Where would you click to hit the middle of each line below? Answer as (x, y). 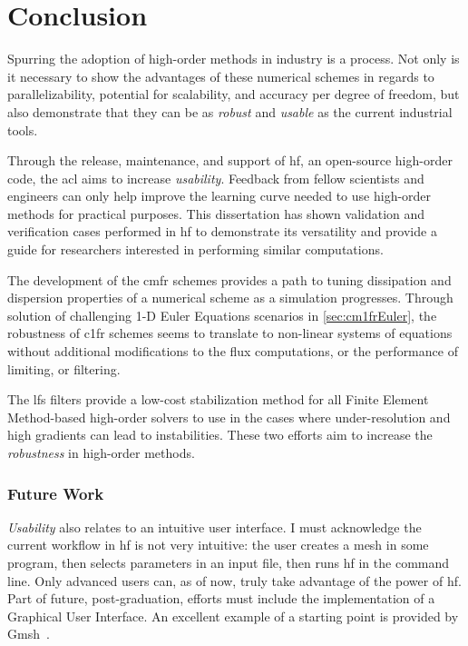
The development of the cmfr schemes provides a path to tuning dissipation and (229, 279)
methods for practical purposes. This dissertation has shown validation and (216, 213)
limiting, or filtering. (64, 368)
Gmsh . (29, 634)
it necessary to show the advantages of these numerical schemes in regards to (221, 76)
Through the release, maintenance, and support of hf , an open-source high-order (230, 160)
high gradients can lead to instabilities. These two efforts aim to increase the (220, 435)
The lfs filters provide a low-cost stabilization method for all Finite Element (218, 399)
